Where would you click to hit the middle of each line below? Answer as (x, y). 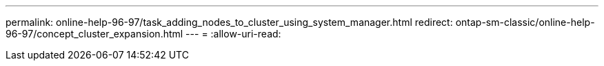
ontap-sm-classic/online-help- (525, 22)
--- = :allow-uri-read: (233, 34)
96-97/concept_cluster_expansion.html (94, 34)
